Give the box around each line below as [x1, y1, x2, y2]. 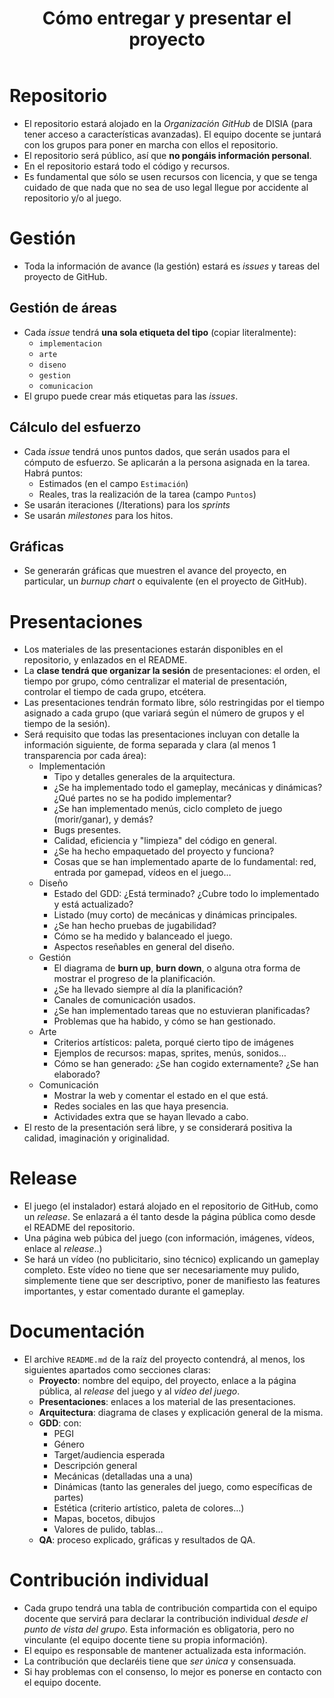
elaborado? [53, 1068, 101, 1081]
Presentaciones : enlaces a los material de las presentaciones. [38, 1396, 296, 1408]
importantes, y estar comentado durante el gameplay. [23, 1285, 246, 1297]
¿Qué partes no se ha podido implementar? [53, 792, 232, 804]
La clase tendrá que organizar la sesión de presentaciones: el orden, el [23, 665, 321, 677]
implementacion [38, 338, 102, 349]
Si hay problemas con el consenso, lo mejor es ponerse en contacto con [23, 1666, 322, 1678]
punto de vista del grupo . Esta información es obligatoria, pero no [23, 1623, 295, 1636]
